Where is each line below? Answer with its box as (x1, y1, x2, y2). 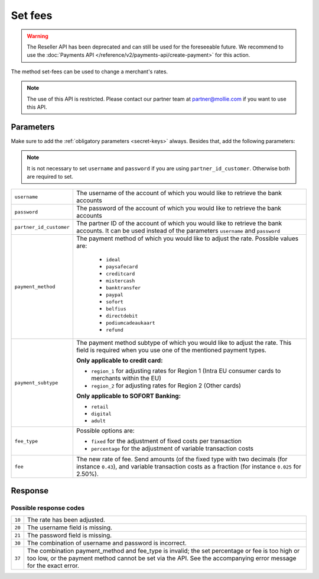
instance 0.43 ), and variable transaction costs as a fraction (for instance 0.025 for (76, 462, 301, 471)
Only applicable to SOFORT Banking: (76, 392, 181, 400)
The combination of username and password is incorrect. (27, 539, 187, 547)
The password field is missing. (27, 531, 112, 539)
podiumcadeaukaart (105, 320, 155, 326)
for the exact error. (27, 562, 80, 570)
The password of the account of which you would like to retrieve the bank (76, 204, 282, 212)
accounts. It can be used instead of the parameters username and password (76, 227, 281, 235)
